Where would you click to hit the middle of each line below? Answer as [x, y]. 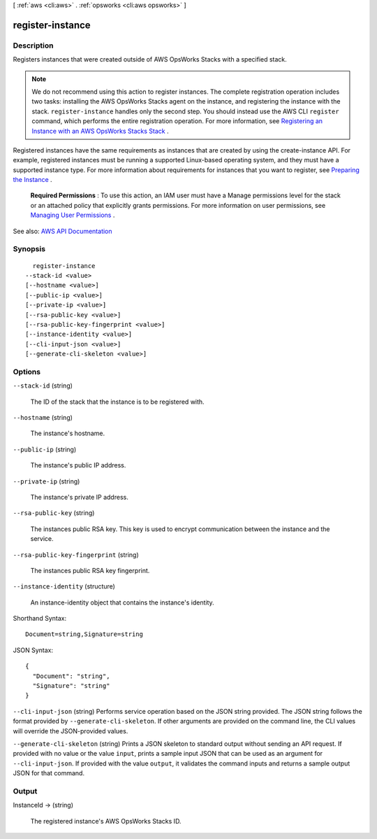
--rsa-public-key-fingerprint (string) [76, 555]
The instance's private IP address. [79, 497]
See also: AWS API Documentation [62, 231]
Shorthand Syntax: [39, 619]
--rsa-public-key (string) [54, 513]
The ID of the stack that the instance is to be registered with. [118, 402]
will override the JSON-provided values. [71, 731]
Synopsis [29, 249]
